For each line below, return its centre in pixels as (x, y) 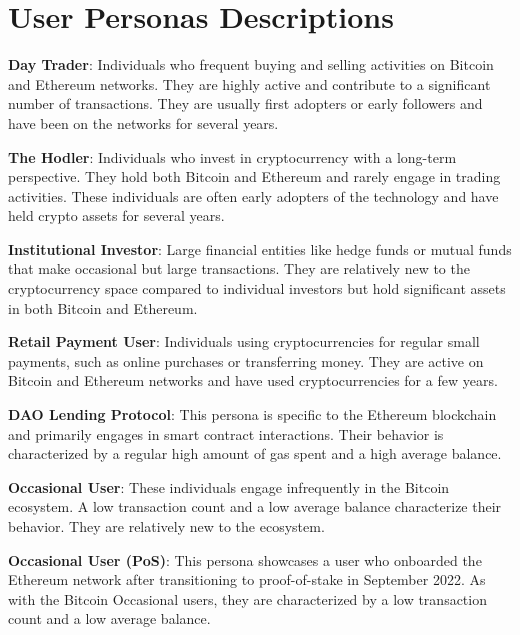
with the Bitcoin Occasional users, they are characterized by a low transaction (247, 598)
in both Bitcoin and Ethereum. (103, 307)
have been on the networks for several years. (143, 122)
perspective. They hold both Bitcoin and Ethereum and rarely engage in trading (254, 176)
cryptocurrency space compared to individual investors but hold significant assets (257, 288)
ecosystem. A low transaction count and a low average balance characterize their (255, 506)
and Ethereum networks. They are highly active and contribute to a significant (249, 83)
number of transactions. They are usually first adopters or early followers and (245, 103)
